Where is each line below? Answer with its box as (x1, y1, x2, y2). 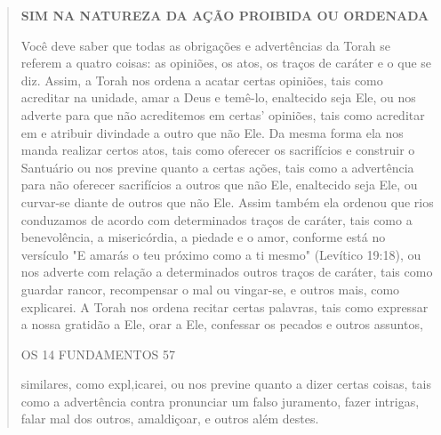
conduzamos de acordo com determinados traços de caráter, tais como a (20, 210, 413, 229)
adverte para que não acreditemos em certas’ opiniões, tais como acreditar (20, 105, 425, 124)
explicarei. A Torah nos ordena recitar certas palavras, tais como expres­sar (20, 297, 429, 316)
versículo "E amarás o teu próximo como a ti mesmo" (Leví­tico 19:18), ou (20, 245, 421, 263)
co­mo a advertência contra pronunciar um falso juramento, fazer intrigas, (20, 391, 420, 410)
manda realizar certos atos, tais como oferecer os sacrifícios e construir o (20, 141, 415, 159)
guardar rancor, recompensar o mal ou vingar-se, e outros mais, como (20, 279, 400, 298)
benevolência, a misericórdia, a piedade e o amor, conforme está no (20, 228, 386, 246)
